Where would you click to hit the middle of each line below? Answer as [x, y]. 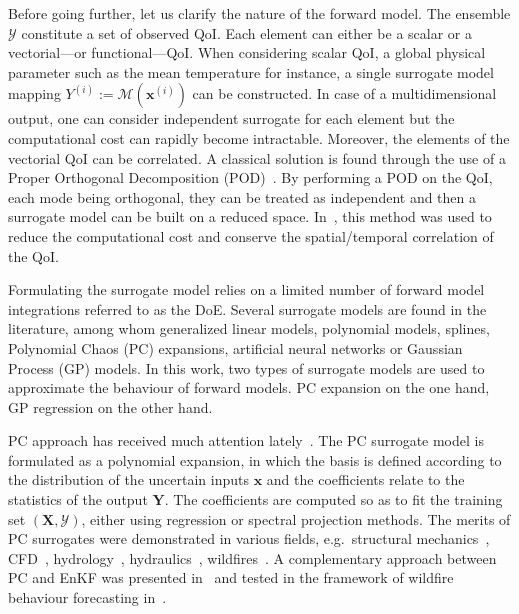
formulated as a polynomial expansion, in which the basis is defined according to [255, 459]
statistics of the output [78, 499]
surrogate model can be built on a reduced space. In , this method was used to [250, 216]
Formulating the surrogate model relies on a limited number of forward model [246, 289]
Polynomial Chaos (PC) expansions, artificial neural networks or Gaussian [235, 347]
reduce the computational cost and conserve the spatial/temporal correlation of [251, 235]
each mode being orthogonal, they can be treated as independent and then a [242, 196]
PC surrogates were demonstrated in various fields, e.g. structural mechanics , [249, 538]
